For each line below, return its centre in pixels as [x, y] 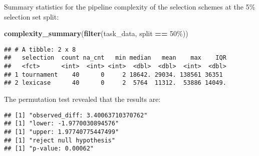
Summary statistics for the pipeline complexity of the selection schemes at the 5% [130, 7]
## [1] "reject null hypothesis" [60, 140]
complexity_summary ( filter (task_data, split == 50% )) [96, 33]
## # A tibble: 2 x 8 [40, 49]
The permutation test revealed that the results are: [82, 99]
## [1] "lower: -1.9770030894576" [62, 124]
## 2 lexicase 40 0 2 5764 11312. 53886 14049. [115, 83]
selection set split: [32, 16]
